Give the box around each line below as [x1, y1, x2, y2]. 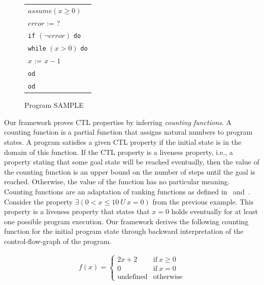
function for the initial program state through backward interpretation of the [4, 226, 244, 236]
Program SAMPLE [24, 100, 84, 110]
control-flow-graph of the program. [4, 235, 112, 246]
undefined [117, 273, 148, 280]
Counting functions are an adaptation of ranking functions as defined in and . [4, 186, 250, 196]
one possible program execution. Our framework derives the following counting [4, 216, 249, 226]
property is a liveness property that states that [4, 206, 150, 217]
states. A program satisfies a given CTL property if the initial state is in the [4, 136, 242, 147]
